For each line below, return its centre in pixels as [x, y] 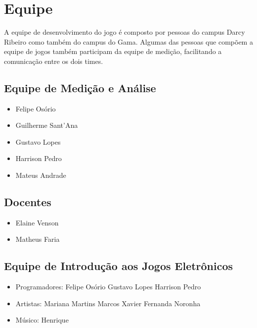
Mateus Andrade [41, 175]
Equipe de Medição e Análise [80, 87]
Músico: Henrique [42, 320]
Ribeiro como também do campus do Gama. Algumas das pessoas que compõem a [128, 41]
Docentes [28, 202]
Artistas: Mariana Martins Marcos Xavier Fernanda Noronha [108, 303]
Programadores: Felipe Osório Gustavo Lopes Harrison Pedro [108, 287]
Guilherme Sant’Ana [47, 125]
